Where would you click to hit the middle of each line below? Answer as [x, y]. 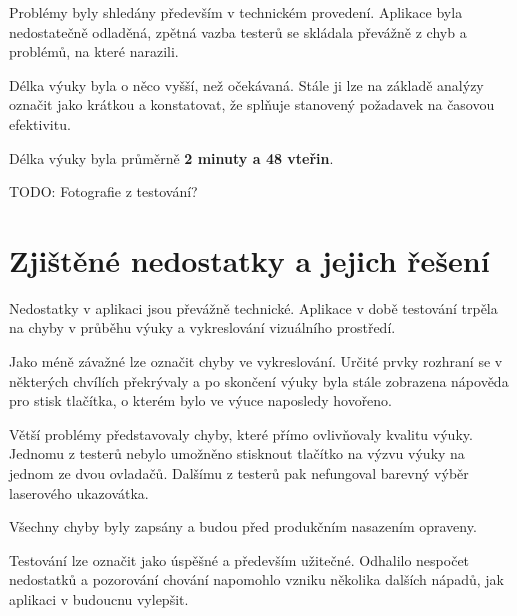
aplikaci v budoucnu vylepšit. [99, 599]
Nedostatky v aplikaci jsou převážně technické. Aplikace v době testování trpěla [253, 307]
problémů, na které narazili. [94, 51]
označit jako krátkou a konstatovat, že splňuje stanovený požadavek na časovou [252, 104]
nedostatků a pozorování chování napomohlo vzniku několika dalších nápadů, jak [256, 579]
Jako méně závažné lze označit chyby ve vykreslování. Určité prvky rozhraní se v [256, 361]
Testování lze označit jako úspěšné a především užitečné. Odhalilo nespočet [239, 559]
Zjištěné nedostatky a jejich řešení [249, 259]
